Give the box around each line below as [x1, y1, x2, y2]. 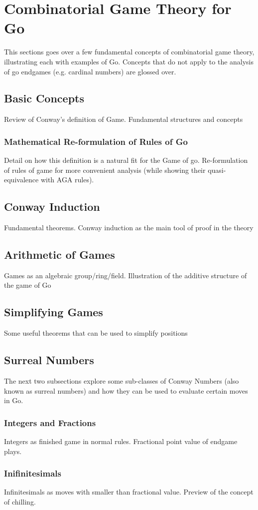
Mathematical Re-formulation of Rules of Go [4, 135, 188, 147]
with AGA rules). [40, 174, 94, 185]
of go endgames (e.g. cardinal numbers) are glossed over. [4, 66, 176, 76]
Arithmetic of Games [4, 247, 115, 262]
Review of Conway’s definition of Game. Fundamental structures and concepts [4, 114, 243, 124]
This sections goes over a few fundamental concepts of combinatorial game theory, [4, 46, 255, 57]
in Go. [4, 395, 23, 406]
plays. [4, 446, 22, 456]
